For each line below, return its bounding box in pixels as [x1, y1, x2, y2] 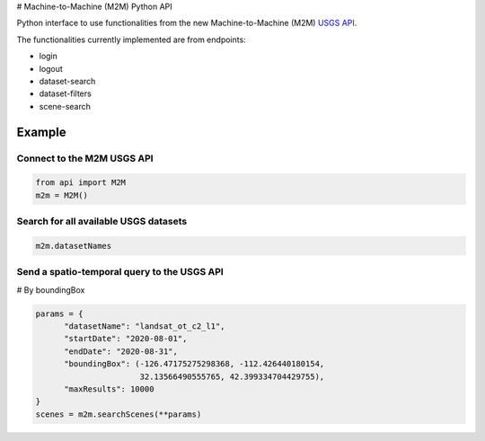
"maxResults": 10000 [64, 384, 154, 394]
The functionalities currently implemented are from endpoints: [16, 34, 246, 45]
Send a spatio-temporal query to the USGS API [16, 266, 224, 278]
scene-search [39, 101, 92, 111]
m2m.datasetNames [35, 241, 112, 251]
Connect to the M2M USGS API [16, 152, 154, 164]
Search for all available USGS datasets [16, 216, 188, 228]
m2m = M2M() [35, 190, 89, 200]
